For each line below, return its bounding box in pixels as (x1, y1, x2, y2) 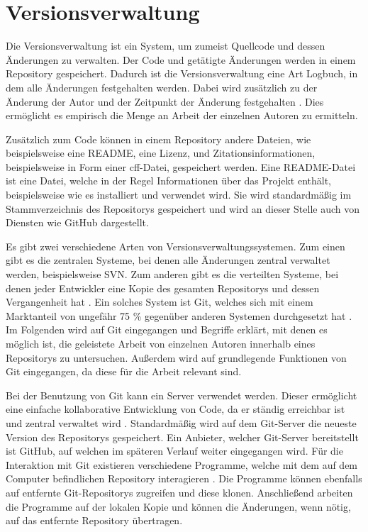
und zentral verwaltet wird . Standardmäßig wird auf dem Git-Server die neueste (6, 415, 357, 430)
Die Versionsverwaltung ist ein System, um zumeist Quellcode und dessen (6, 38, 325, 53)
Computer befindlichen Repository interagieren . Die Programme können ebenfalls (6, 471, 362, 486)
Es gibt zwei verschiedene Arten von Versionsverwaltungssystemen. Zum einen (6, 238, 345, 253)
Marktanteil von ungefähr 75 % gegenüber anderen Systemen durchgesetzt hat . (6, 308, 352, 323)
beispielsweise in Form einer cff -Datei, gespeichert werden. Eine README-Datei (6, 159, 356, 174)
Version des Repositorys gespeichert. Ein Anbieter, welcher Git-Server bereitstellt (6, 429, 359, 444)
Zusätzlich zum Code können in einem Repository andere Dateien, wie (6, 131, 311, 146)
